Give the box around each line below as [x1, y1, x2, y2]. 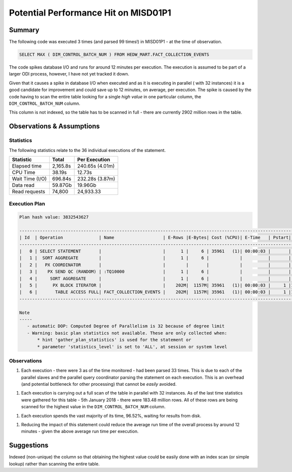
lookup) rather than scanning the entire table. [9, 461, 100, 467]
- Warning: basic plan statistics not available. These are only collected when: [27, 330, 227, 336]
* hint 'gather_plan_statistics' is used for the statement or [37, 337, 192, 343]
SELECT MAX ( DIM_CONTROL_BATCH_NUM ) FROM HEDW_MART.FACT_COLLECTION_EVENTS [19, 52, 209, 57]
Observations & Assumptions [9, 122, 100, 131]
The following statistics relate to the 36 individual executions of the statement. [9, 147, 166, 153]
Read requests [12, 188, 46, 195]
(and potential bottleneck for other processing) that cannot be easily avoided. [21, 381, 177, 387]
